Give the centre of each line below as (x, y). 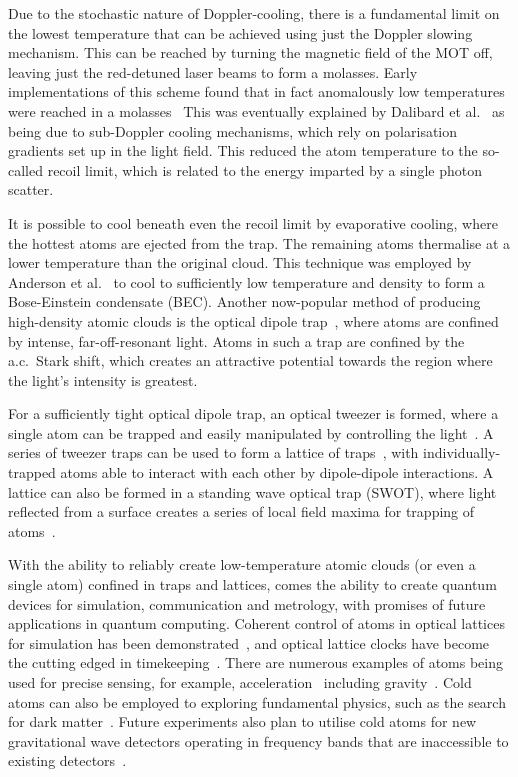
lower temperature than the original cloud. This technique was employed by (240, 262)
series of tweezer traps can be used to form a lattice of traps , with (213, 452)
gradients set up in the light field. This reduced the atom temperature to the (243, 150)
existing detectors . (67, 760)
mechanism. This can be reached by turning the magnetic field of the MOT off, (250, 52)
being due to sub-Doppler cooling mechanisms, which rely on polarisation (233, 130)
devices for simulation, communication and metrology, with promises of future (247, 603)
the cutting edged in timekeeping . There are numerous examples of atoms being (255, 662)
